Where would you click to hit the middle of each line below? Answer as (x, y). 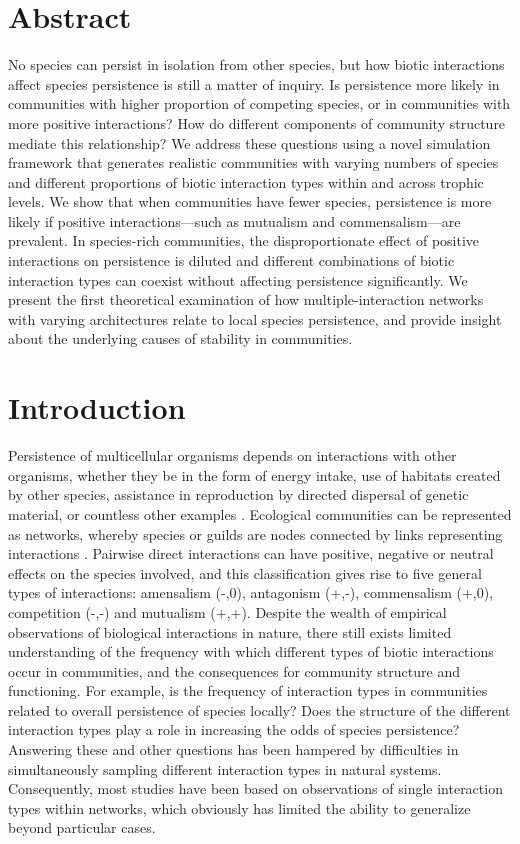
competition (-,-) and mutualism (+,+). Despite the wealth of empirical (227, 611)
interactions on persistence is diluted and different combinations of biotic (231, 260)
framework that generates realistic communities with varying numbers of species (253, 162)
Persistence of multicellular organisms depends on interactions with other (232, 455)
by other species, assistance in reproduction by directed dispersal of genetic (238, 494)
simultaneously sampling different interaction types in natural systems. (225, 768)
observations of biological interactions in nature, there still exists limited (230, 631)
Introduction (97, 407)
